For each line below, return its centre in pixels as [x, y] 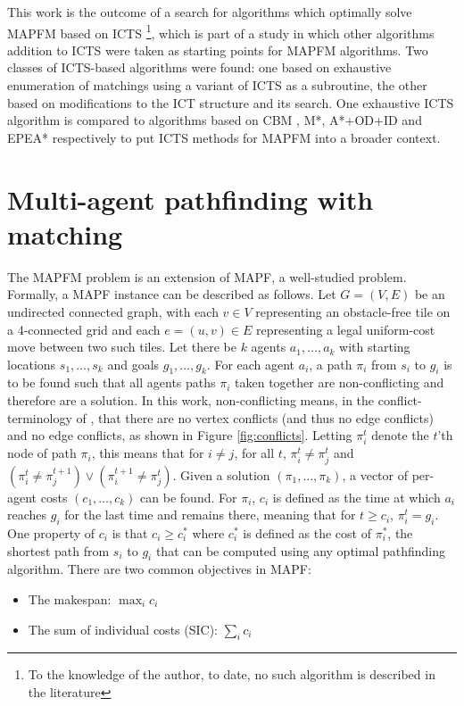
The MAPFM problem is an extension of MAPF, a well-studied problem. [207, 276]
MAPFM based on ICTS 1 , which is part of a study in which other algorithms [221, 31]
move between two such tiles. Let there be [122, 347]
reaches [27, 515]
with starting [375, 347]
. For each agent [251, 364]
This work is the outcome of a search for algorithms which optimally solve [210, 12]
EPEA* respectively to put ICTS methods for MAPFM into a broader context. [224, 137]
